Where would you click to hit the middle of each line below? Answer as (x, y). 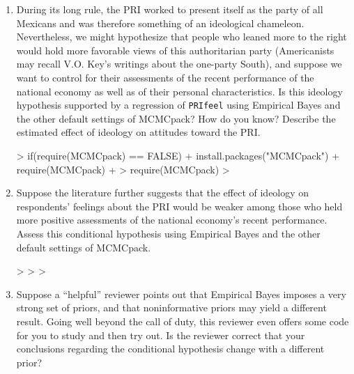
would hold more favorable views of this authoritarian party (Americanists (175, 50)
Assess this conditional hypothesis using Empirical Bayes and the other (168, 233)
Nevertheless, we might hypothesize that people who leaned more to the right (182, 37)
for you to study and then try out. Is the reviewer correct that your (161, 335)
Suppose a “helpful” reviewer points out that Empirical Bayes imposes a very (181, 294)
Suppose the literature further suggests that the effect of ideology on (163, 193)
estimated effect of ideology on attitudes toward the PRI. (138, 132)
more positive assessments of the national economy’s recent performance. (172, 220)
